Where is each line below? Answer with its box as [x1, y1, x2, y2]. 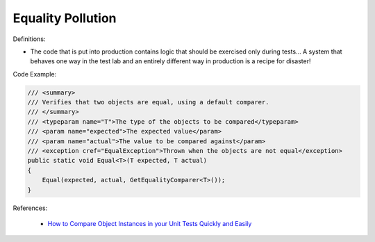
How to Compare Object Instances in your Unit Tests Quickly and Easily [47, 219, 252, 227]
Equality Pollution [12, 10, 117, 26]
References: [12, 204, 48, 212]
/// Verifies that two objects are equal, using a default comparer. [27, 98, 269, 106]
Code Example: [12, 70, 57, 78]
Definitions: [12, 35, 46, 43]
